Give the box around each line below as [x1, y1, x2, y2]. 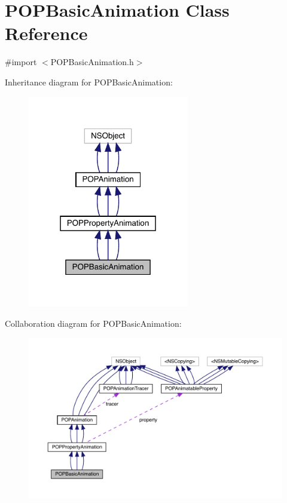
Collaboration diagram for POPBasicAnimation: [5, 317, 182, 329]
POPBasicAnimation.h [50, 56, 134, 68]
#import [5, 56, 37, 68]
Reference [5, 21, 88, 45]
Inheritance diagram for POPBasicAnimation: [5, 75, 173, 88]
